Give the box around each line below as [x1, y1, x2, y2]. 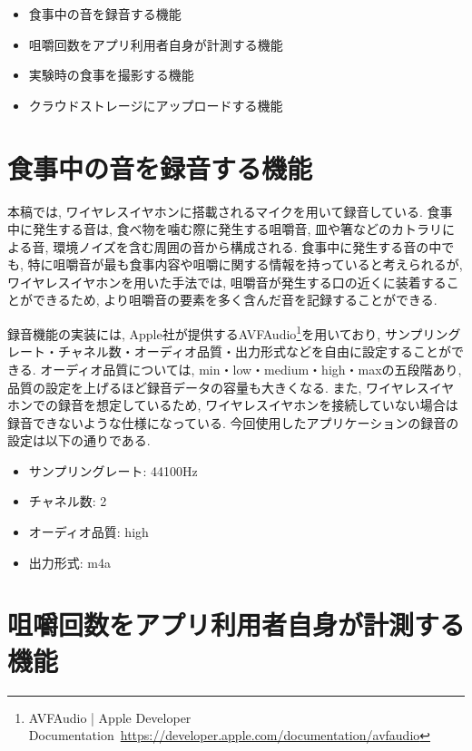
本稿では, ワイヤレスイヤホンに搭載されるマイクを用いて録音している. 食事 [7, 201, 453, 220]
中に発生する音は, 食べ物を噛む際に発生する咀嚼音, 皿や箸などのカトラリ [7, 219, 443, 239]
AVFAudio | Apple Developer [28, 707, 192, 727]
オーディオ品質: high [28, 522, 149, 541]
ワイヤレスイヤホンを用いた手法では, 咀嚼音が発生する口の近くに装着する [7, 272, 447, 291]
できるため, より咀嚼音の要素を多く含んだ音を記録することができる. [32, 290, 438, 309]
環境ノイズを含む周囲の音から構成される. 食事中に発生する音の [53, 237, 429, 256]
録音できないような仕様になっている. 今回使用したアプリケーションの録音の [7, 413, 459, 432]
